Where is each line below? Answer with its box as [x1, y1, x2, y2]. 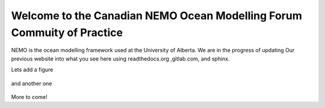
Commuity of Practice [11, 26, 123, 39]
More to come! [11, 93, 48, 100]
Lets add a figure [11, 66, 54, 73]
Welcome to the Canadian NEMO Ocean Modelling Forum [11, 9, 302, 22]
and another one [11, 80, 52, 87]
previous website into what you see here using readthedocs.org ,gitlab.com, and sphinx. [11, 55, 230, 62]
